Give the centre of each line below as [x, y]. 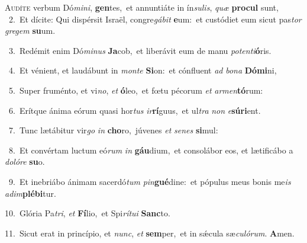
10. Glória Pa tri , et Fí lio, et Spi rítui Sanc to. [88, 213]
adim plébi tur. [30, 193]
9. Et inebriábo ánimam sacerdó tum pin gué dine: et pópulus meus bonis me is [150, 181]
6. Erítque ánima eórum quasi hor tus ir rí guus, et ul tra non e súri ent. [135, 110]
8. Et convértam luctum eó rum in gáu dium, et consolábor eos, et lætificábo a [151, 150]
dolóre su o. [25, 162]
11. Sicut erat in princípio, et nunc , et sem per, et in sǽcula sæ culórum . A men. [150, 233]
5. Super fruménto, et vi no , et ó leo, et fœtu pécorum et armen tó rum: [136, 90]
